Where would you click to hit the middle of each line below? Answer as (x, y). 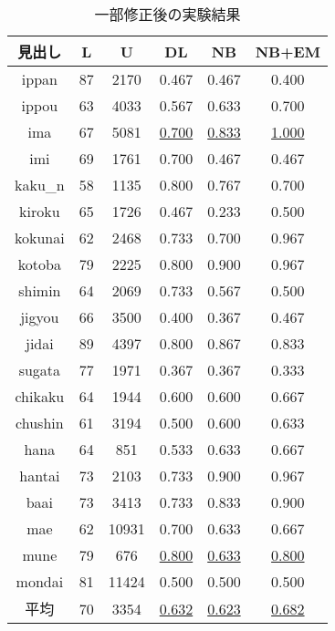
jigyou (40, 317)
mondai (40, 581)
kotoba (39, 264)
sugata (40, 370)
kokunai (40, 238)
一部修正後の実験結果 (167, 14)
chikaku (40, 396)
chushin (40, 423)
